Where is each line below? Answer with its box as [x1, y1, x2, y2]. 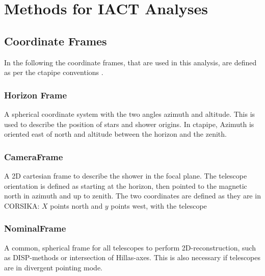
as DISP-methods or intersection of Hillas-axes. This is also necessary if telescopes [4, 252, 261, 263]
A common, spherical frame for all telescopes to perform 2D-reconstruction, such [4, 242, 256, 253]
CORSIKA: [4, 200, 40, 211]
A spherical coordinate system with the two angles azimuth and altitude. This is [4, 108, 255, 119]
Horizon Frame [4, 88, 67, 101]
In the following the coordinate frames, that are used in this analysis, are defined [4, 57, 257, 67]
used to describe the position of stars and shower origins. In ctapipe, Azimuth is [4, 118, 254, 129]
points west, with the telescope [111, 200, 207, 211]
